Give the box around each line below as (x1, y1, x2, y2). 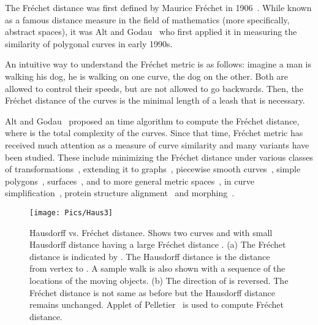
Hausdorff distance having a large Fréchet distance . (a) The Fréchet (29, 238, 286, 251)
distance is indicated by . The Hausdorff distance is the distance (29, 250, 270, 262)
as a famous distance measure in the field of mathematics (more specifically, (5, 13, 290, 26)
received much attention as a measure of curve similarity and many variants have (5, 138, 309, 151)
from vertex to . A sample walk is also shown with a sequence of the (29, 262, 286, 275)
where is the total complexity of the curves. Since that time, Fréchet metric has (5, 126, 303, 139)
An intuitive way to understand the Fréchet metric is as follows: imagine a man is (5, 58, 311, 71)
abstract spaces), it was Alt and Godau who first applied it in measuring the (5, 25, 297, 38)
